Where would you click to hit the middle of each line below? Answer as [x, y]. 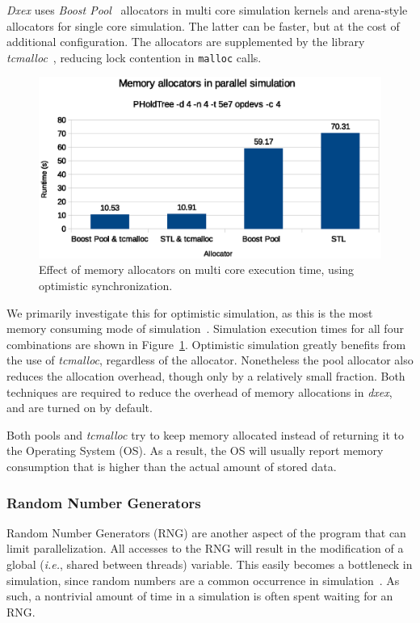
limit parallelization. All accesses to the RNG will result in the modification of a [205, 548]
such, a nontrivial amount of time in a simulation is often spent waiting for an [200, 596]
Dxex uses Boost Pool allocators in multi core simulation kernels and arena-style [207, 10]
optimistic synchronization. [106, 286]
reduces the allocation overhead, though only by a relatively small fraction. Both [206, 376]
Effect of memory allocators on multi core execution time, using [197, 269]
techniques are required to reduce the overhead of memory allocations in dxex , [199, 391]
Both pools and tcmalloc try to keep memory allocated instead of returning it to [205, 434]
